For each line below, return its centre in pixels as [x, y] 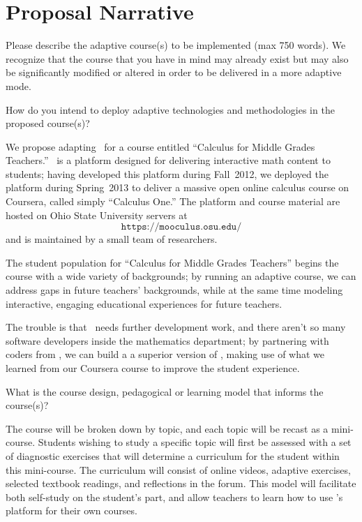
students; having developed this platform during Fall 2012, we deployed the [167, 173]
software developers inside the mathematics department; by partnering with [167, 340]
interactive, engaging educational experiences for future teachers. [144, 303]
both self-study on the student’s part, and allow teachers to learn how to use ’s [174, 497]
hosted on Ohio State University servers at [97, 215]
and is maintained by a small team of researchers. [112, 239]
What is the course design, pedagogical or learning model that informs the [165, 391]
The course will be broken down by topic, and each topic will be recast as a [167, 428]
